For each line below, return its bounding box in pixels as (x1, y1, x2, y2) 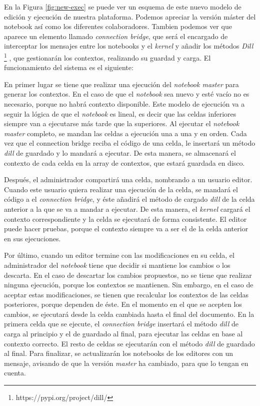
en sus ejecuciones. (4, 233, 61, 243)
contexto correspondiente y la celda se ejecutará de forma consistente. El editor (4, 213, 247, 224)
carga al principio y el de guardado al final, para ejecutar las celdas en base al (4, 328, 243, 339)
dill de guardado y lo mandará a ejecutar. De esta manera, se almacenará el (4, 147, 236, 158)
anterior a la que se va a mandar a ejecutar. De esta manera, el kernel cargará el (4, 203, 250, 214)
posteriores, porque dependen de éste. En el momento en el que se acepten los (4, 299, 242, 309)
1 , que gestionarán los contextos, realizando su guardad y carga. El (4, 51, 211, 63)
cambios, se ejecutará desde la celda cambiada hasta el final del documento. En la (4, 308, 254, 319)
